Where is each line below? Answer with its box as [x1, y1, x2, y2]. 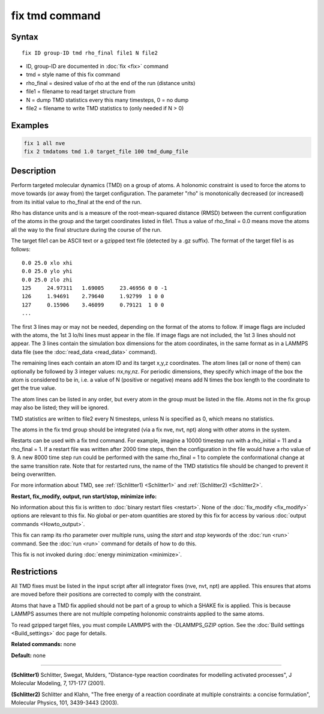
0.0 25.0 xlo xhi [22, 259, 73, 266]
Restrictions [11, 566, 58, 577]
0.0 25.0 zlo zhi [22, 276, 73, 283]
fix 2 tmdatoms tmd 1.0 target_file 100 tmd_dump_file [23, 148, 188, 155]
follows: [11, 245, 31, 253]
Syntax [11, 32, 38, 42]
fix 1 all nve [23, 140, 65, 146]
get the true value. [11, 385, 56, 392]
